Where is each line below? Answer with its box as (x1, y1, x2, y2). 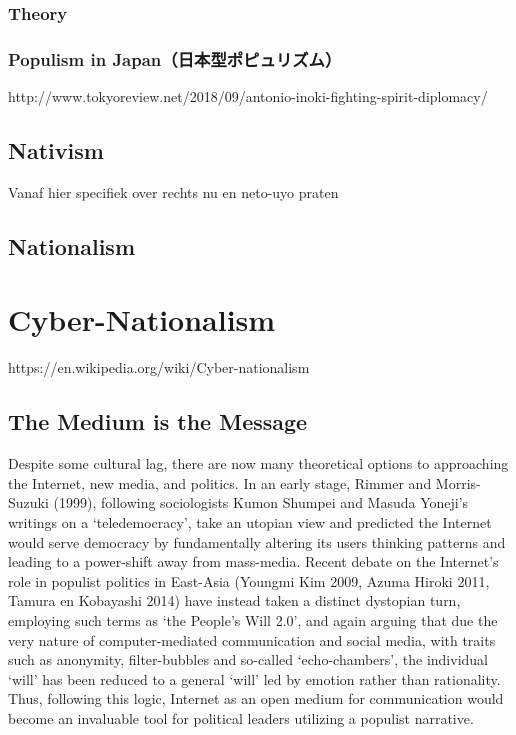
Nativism (8, 135, 104, 166)
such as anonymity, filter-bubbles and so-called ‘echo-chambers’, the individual (8, 649, 488, 670)
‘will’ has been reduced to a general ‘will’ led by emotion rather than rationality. (8, 668, 501, 689)
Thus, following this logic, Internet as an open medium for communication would (8, 688, 504, 709)
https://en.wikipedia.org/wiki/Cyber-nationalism (8, 357, 310, 378)
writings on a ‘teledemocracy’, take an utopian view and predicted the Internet (8, 511, 492, 532)
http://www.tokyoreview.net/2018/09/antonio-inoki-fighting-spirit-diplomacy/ (8, 86, 488, 107)
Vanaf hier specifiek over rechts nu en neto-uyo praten (8, 181, 339, 202)
